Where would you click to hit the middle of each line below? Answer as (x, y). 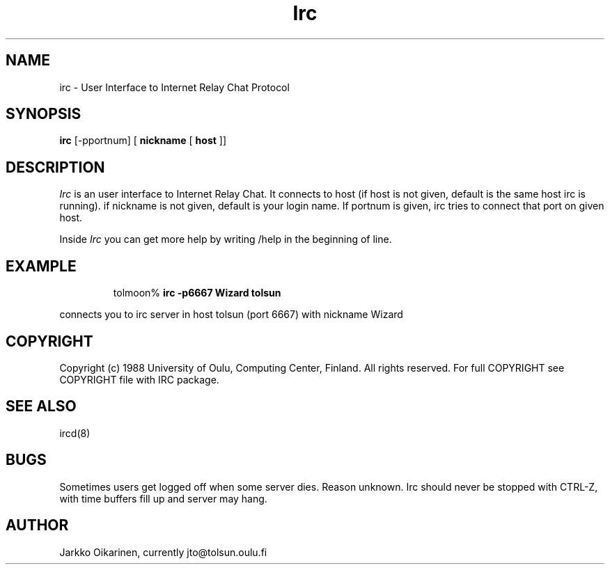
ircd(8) (75, 433)
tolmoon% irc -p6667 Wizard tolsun (197, 293)
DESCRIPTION (55, 167)
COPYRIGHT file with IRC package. (139, 379)
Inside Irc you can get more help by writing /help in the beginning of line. (226, 239)
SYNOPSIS (44, 114)
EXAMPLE (41, 266)
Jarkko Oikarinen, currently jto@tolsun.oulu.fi (163, 552)
